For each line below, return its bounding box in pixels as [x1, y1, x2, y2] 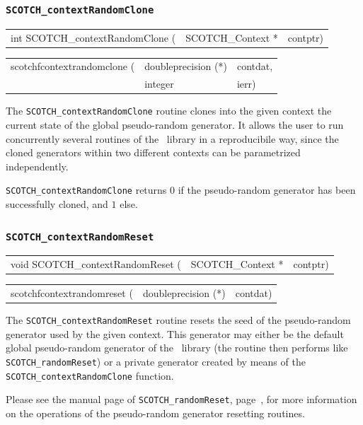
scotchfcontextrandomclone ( [11, 59, 135, 74]
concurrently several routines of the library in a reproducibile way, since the [6, 131, 339, 146]
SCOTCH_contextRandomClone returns [6, 182, 167, 197]
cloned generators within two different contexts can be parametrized [6, 145, 301, 160]
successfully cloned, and [6, 197, 108, 211]
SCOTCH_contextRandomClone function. [6, 368, 174, 383]
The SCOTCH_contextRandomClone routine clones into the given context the [6, 103, 332, 118]
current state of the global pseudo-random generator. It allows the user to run [6, 117, 344, 132]
